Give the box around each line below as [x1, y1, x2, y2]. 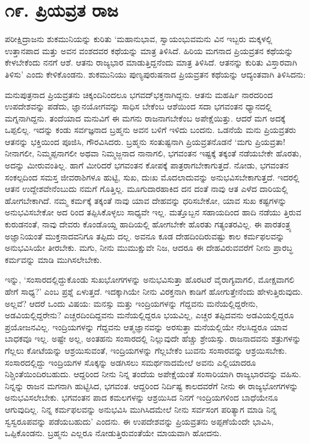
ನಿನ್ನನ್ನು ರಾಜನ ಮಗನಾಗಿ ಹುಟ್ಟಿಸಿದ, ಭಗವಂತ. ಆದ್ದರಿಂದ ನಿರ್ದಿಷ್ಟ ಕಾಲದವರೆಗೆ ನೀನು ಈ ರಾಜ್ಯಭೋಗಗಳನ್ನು [5, 379, 299, 392]
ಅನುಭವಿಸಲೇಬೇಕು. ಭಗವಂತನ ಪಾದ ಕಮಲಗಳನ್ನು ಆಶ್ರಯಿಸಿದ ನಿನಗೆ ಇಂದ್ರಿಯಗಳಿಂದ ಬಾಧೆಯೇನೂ [5, 391, 278, 404]
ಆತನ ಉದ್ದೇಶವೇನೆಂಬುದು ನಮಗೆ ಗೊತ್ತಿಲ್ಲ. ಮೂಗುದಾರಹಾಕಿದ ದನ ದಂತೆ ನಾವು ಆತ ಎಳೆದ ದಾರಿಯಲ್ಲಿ [5, 182, 288, 195]
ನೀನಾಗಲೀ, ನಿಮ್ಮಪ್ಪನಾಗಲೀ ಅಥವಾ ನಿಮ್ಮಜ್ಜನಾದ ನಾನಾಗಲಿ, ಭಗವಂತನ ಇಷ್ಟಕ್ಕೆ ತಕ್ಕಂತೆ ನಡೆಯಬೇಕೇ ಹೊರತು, [5, 147, 302, 159]
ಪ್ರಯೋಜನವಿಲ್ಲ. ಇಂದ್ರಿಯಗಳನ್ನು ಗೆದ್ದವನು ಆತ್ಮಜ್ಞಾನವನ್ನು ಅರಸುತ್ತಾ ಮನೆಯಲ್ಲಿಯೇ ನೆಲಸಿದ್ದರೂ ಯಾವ [5, 320, 288, 333]
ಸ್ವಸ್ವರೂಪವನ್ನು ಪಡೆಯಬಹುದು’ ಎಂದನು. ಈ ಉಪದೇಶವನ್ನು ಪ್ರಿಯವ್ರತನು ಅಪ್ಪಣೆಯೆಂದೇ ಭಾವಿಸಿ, [5, 415, 274, 427]
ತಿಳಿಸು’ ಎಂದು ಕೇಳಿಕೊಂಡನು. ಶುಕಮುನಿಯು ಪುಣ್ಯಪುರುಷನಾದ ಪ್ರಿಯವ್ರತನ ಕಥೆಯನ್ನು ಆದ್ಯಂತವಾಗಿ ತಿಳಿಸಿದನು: [5, 67, 306, 80]
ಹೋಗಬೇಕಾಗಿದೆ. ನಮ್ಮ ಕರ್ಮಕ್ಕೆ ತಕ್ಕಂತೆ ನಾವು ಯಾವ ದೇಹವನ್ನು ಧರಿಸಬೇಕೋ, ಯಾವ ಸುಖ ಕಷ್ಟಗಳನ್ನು [5, 194, 287, 206]
